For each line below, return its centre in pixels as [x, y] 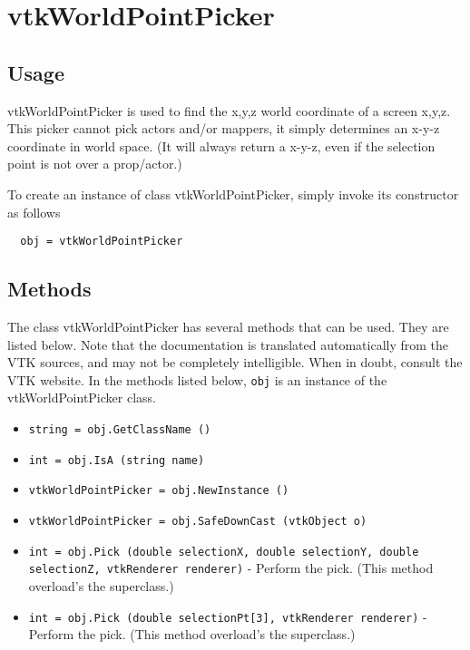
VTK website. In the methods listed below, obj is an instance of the [197, 379]
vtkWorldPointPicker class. [82, 398]
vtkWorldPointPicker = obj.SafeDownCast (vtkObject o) [198, 521]
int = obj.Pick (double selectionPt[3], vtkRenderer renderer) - [228, 616]
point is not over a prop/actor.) [95, 164]
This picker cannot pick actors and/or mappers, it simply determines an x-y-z [224, 128]
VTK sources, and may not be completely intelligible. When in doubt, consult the [235, 362]
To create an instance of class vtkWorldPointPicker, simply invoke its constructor [233, 194]
